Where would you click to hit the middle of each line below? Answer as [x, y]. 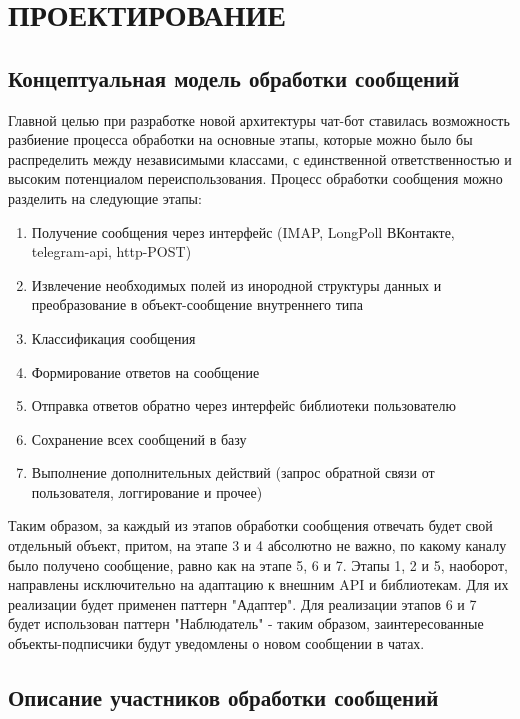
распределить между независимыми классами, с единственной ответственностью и [260, 158]
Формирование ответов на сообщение [145, 371]
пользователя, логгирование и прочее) [147, 491]
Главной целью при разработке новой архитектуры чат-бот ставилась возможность [259, 119]
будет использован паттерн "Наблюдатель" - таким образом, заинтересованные [246, 623]
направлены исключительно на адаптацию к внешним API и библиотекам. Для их [258, 584]
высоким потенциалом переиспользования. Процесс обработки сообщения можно [255, 178]
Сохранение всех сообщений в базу [139, 438]
